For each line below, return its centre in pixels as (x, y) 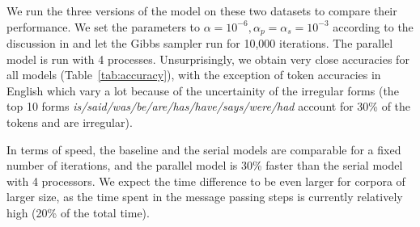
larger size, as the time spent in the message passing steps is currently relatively (205, 197)
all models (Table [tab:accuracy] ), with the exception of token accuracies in (194, 75)
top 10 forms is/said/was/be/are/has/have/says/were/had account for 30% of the (209, 106)
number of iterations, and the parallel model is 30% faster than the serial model (205, 165)
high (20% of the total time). (78, 212)
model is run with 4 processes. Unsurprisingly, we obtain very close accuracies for (208, 59)
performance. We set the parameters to (104, 26)
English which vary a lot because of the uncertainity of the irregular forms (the (203, 90)
